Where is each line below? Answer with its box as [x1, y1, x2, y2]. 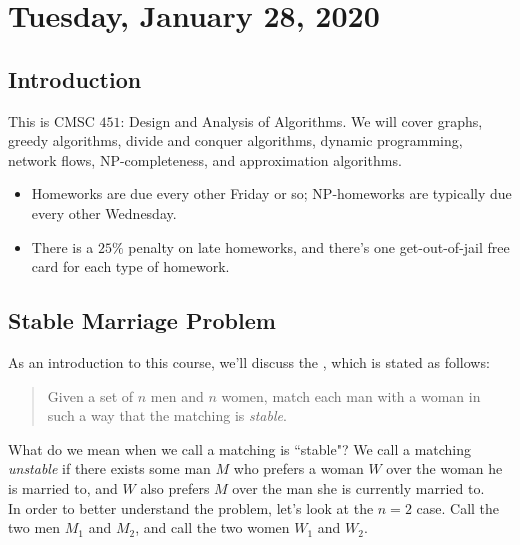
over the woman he [386, 458, 503, 479]
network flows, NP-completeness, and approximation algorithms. [8, 149, 402, 170]
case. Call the [416, 497, 500, 518]
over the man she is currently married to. [232, 477, 485, 498]
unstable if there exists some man [8, 458, 211, 479]
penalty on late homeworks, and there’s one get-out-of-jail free [128, 236, 510, 257]
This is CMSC [8, 110, 95, 131]
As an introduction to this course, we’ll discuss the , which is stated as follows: [8, 351, 490, 372]
